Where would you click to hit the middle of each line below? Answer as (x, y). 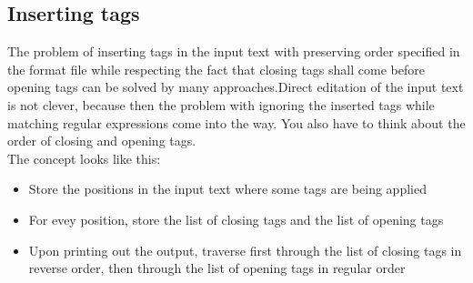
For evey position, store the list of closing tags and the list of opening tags (236, 219)
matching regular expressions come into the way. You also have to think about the (236, 122)
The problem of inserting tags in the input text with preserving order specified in (234, 51)
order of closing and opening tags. (102, 141)
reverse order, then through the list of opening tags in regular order (217, 268)
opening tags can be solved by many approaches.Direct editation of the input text (236, 87)
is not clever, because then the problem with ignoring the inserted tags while (221, 104)
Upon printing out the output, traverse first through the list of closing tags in (245, 250)
